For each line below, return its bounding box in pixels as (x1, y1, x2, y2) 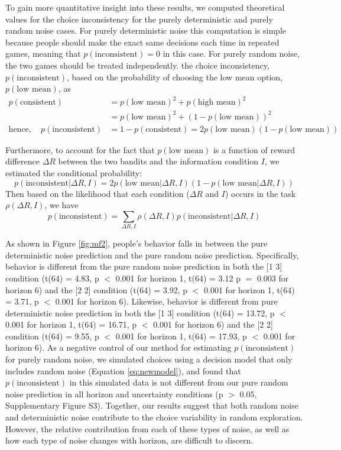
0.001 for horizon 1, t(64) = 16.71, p (5, 318, 137, 331)
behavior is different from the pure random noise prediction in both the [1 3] (5, 260, 282, 273)
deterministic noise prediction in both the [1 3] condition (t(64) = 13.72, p (5, 306, 275, 319)
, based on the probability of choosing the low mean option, (67, 70, 283, 83)
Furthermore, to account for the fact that (5, 143, 155, 156)
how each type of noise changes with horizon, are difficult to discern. (5, 434, 254, 446)
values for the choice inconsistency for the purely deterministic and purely (5, 12, 273, 25)
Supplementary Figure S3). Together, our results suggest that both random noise (5, 399, 298, 412)
